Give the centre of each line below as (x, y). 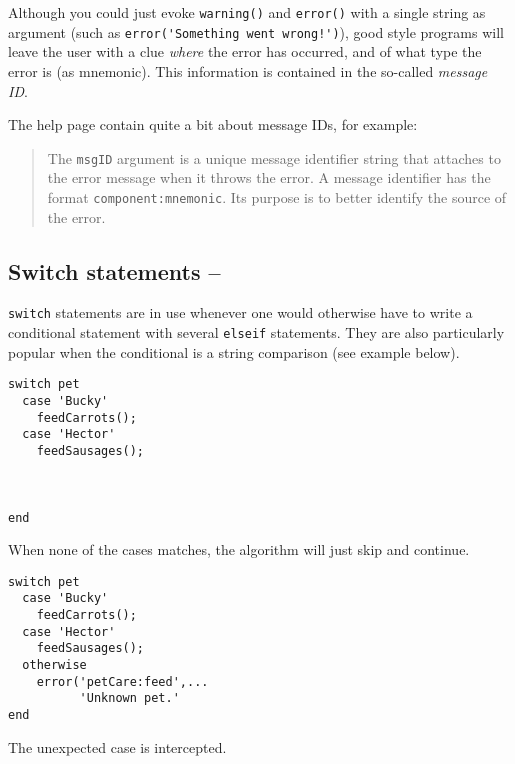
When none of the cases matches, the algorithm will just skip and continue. (239, 549)
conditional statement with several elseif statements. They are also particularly (256, 332)
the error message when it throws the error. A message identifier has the (269, 177)
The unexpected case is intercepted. (117, 746)
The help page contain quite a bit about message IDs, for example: (213, 124)
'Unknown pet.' (129, 698)
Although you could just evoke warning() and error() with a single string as (247, 12)
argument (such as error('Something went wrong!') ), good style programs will (256, 31)
